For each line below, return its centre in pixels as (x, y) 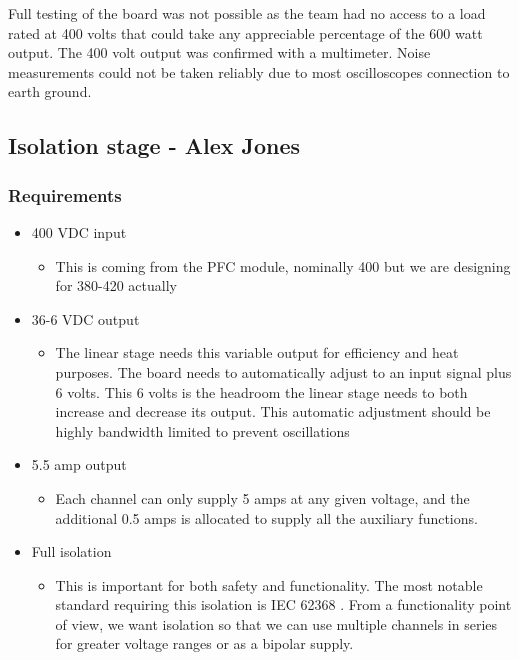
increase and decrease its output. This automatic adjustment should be (273, 411)
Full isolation (71, 551)
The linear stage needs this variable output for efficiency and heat (257, 352)
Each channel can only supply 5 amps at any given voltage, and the (262, 497)
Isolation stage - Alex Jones (154, 145)
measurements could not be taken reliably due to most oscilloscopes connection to (259, 71)
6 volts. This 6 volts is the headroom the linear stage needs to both (261, 391)
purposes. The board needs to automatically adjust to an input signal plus (283, 371)
